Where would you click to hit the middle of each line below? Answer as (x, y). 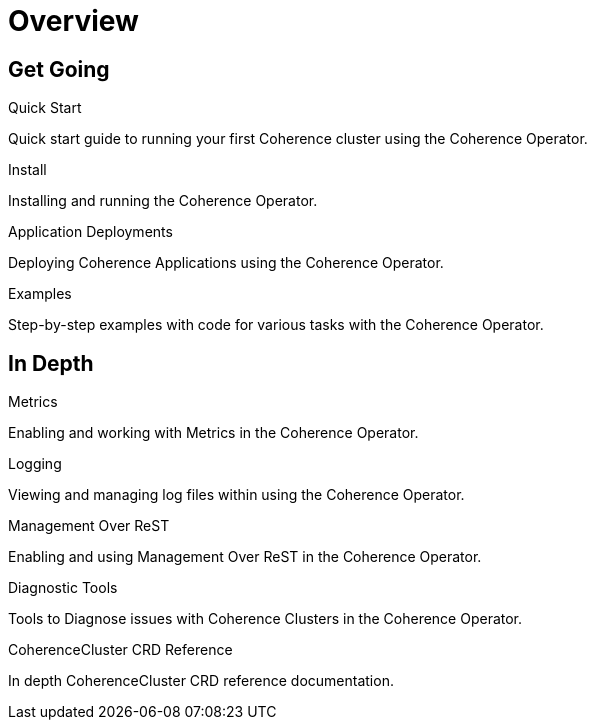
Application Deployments (90, 232)
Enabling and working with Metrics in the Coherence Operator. (213, 433)
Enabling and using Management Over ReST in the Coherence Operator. (245, 557)
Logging (35, 464)
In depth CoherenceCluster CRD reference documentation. (201, 681)
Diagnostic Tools (63, 588)
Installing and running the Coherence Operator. (163, 201)
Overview (73, 21)
